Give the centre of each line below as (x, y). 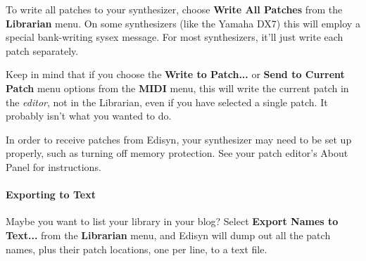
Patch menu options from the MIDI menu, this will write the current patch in (177, 88)
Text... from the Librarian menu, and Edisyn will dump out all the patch (168, 235)
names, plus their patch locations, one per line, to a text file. (137, 249)
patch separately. (42, 50)
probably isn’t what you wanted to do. (89, 116)
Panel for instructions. (53, 166)
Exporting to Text (51, 195)
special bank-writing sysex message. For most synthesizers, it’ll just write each (175, 37)
